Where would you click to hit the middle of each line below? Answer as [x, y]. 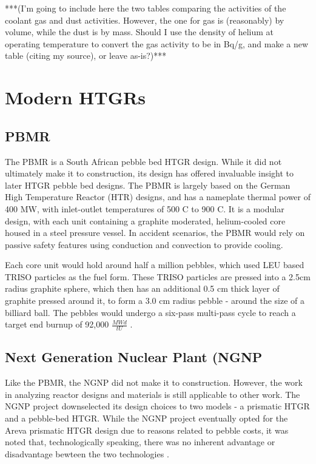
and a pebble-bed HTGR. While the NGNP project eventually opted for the [146, 418]
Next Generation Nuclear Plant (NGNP [134, 357]
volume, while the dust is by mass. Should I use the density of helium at [140, 32]
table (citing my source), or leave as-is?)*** [86, 55]
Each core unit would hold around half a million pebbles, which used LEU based [155, 265]
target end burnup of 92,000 [57, 324]
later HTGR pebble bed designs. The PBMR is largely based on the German [148, 185]
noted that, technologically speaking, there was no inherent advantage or [140, 442]
